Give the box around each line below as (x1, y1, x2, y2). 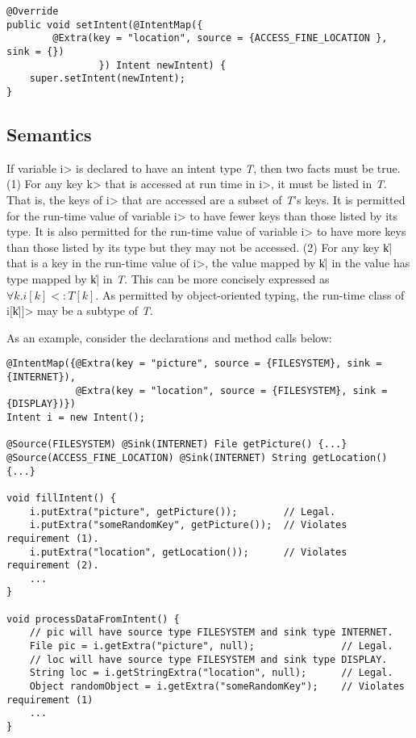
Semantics (6, 121, 92, 146)
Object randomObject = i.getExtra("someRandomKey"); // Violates (29, 681, 405, 693)
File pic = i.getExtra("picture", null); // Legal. (29, 640, 393, 652)
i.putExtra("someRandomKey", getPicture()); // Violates (29, 519, 347, 531)
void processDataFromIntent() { (6, 613, 180, 625)
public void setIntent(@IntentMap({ (6, 19, 203, 31)
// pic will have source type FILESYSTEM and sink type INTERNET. (29, 627, 393, 639)
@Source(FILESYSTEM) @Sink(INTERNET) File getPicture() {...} (6, 438, 347, 451)
